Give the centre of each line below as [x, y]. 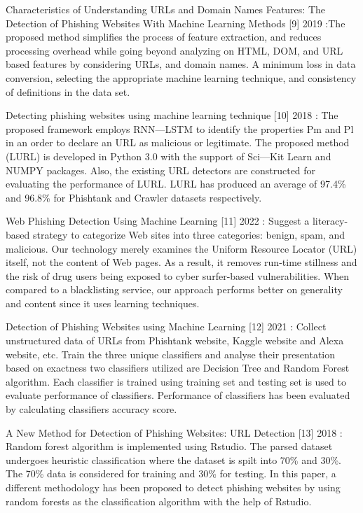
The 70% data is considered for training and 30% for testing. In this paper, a [171, 473]
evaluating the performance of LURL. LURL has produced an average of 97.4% [176, 184]
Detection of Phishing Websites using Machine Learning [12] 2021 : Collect [166, 326]
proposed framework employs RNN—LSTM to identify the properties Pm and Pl [180, 128]
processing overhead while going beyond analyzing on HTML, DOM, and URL [174, 50]
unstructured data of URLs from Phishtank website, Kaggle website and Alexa [175, 340]
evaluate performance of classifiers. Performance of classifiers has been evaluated [178, 395]
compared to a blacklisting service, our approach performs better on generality [174, 289]
